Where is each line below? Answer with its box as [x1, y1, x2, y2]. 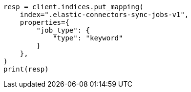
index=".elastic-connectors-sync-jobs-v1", [20, 11, 189, 18]
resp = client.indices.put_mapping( [3, 3, 144, 11]
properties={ [20, 18, 69, 26]
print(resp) [3, 65, 49, 73]
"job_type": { [36, 26, 90, 34]
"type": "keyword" [53, 34, 123, 42]
